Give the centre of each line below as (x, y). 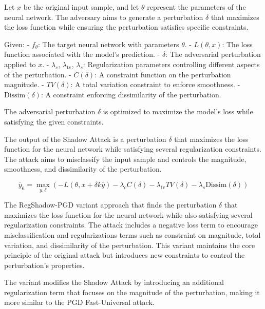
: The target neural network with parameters (109, 44)
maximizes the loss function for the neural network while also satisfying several (128, 214)
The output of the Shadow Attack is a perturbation (85, 139)
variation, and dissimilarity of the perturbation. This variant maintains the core (130, 245)
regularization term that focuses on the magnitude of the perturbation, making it (132, 292)
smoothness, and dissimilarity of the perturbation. (83, 169)
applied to (20, 64)
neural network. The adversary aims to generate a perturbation (104, 17)
